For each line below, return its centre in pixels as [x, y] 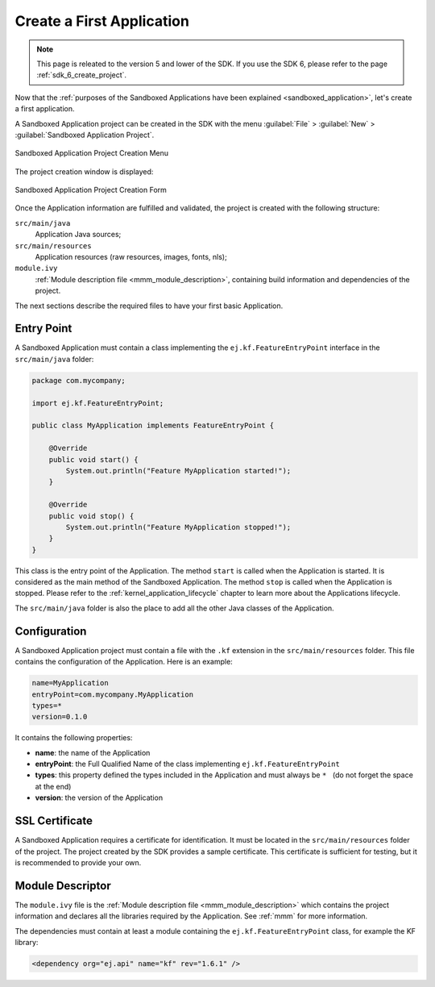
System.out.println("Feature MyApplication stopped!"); [178, 527]
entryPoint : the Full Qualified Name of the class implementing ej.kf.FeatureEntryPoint [187, 764]
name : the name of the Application [93, 752]
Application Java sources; [78, 235]
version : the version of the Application [99, 798]
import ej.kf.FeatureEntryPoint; [98, 403]
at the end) [53, 786]
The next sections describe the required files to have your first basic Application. [149, 306]
